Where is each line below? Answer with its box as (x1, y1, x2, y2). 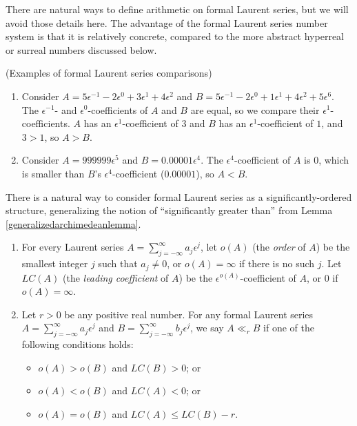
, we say (190, 320, 224, 335)
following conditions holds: (21, 337, 134, 351)
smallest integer (21, 256, 88, 271)
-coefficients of (88, 102, 148, 117)
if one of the (263, 320, 314, 335)
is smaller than (21, 166, 85, 180)
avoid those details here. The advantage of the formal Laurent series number (6, 15, 328, 30)
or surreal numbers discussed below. (6, 42, 157, 57)
